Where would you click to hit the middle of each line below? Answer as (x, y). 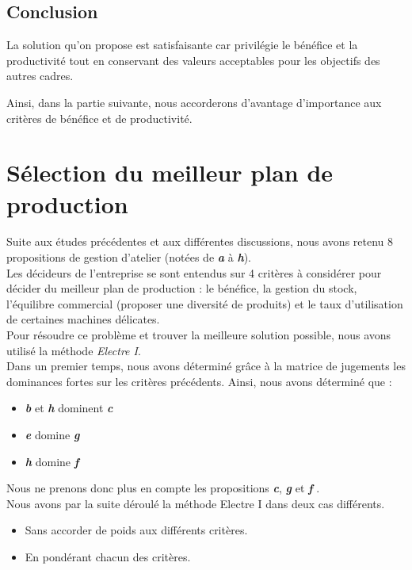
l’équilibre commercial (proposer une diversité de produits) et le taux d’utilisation (205, 303)
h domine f (52, 461)
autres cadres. (40, 76)
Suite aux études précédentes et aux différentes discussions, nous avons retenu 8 (200, 241)
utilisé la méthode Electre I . (74, 350)
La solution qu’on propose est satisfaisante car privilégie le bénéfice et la (182, 45)
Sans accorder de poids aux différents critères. (136, 530)
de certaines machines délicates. (83, 319)
